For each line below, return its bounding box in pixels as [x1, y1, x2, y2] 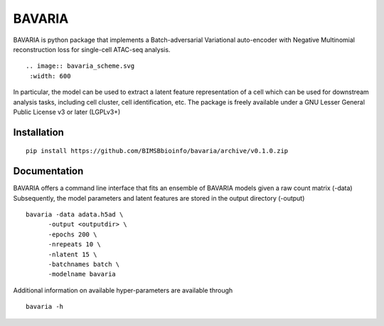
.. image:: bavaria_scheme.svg [26, 62, 135, 70]
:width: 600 [29, 72, 71, 80]
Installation [13, 126, 64, 138]
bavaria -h [26, 303, 64, 311]
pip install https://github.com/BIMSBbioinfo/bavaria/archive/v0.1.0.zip [26, 147, 289, 155]
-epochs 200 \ [48, 230, 97, 238]
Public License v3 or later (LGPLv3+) [13, 107, 121, 116]
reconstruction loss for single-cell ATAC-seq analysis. [13, 45, 171, 53]
